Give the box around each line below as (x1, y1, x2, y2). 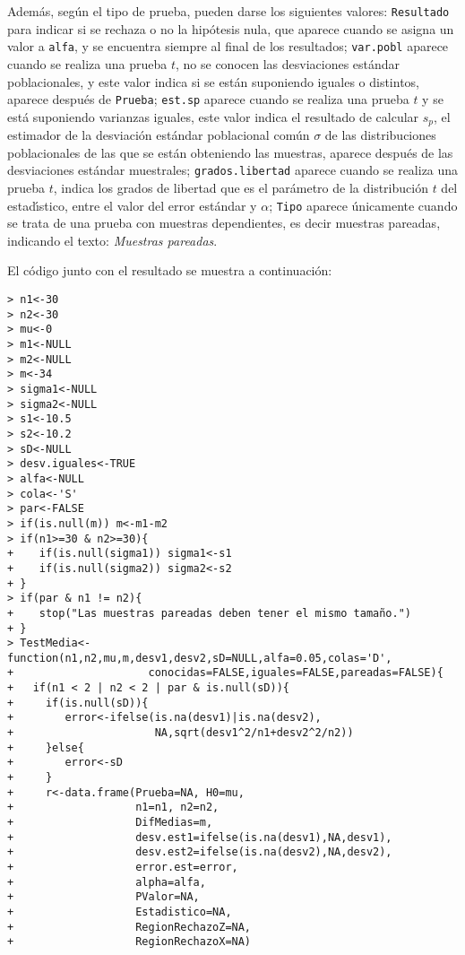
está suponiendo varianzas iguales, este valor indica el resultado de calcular (7, 107, 419, 126)
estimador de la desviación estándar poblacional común (7, 126, 310, 144)
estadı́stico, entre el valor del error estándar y (7, 195, 257, 214)
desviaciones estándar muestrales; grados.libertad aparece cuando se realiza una (7, 161, 459, 179)
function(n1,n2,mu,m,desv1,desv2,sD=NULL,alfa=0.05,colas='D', (7, 651, 392, 664)
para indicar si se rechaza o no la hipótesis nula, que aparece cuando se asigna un (7, 19, 454, 38)
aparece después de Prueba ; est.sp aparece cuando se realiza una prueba (7, 90, 409, 109)
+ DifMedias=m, (7, 816, 213, 829)
